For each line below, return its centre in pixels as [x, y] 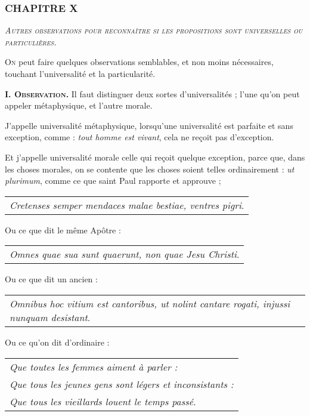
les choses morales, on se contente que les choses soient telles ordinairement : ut [150, 169]
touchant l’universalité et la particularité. [80, 73]
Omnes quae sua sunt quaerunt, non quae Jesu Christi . [125, 254]
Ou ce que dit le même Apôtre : [63, 229]
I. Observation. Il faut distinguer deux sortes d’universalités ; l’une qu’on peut [152, 93]
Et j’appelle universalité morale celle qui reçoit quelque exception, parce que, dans [155, 157]
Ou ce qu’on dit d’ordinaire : [57, 342]
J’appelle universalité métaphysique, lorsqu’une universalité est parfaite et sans [149, 125]
